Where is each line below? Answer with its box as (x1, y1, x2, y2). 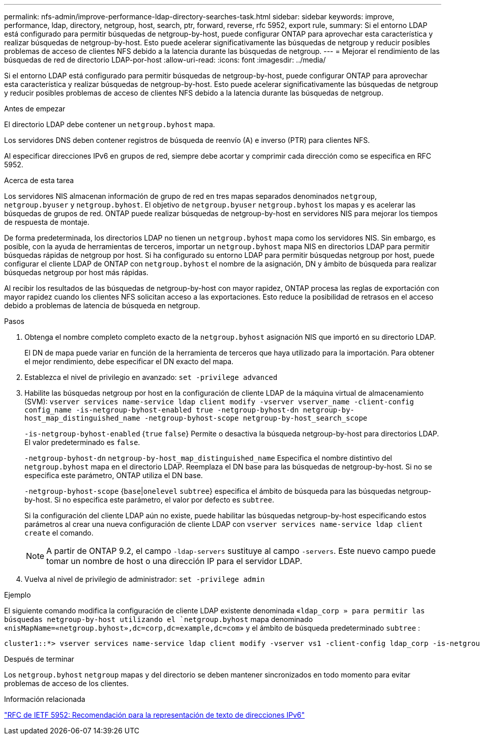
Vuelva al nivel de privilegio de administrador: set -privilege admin (24, 575, 265, 583)
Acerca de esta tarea (4, 176, 74, 185)
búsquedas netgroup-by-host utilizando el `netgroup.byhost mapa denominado (4, 615, 313, 624)
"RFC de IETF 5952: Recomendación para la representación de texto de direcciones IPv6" (4, 711, 305, 719)
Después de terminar (4, 655, 74, 663)
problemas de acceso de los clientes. (4, 679, 129, 688)
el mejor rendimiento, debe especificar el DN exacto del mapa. (24, 357, 234, 366)
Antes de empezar (4, 104, 66, 113)
